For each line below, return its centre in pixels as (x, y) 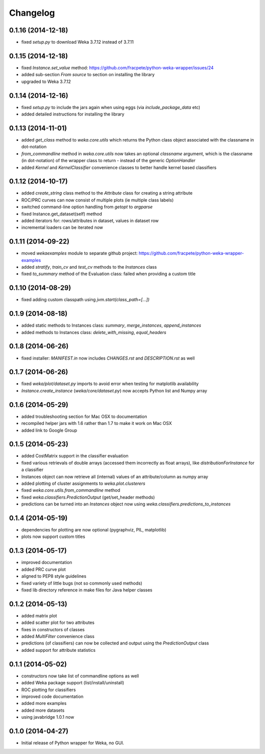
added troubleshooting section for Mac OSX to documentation (84, 416)
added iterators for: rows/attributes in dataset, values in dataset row (90, 221)
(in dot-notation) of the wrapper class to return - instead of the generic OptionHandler (108, 161)
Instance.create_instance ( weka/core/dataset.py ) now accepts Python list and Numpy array (114, 391)
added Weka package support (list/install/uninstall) (73, 683)
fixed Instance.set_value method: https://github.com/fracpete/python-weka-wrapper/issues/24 (118, 68)
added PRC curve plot (44, 569)
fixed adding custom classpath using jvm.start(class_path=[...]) (85, 300)
